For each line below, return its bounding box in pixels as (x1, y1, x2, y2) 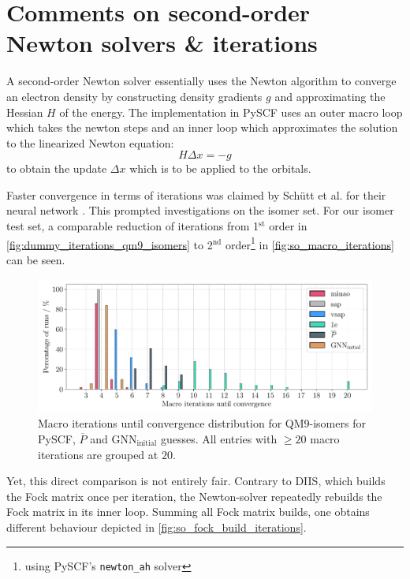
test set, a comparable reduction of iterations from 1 (6, 218, 259, 234)
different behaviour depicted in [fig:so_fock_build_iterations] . (6, 519, 307, 535)
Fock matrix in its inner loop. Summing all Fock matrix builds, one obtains (6, 503, 370, 520)
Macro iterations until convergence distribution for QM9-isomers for (38, 415, 366, 431)
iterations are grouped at (38, 446, 158, 462)
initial (136, 439, 157, 448)
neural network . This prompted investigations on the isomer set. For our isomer (6, 202, 394, 219)
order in (269, 218, 307, 234)
